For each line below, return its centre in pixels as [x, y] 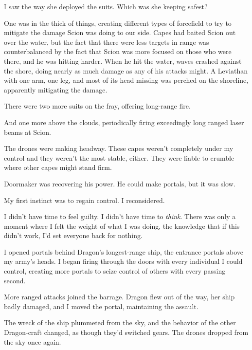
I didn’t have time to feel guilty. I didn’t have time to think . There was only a [120, 216]
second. [15, 280]
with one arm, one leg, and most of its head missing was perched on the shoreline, [126, 80]
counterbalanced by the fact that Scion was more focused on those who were [118, 51]
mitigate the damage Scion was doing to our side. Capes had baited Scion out [120, 32]
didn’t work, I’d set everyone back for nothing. [73, 235]
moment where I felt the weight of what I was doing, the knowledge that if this [122, 226]
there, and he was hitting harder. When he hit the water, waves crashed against [123, 61]
